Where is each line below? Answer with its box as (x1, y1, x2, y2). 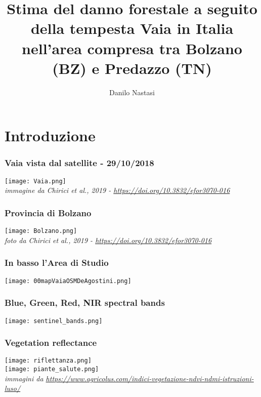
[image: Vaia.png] (5, 177, 66, 185)
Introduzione (5, 125, 96, 146)
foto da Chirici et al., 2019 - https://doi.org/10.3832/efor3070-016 (5, 234, 212, 245)
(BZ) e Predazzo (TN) (52, 57, 212, 78)
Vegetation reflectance (5, 336, 97, 349)
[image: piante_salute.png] (5, 366, 99, 373)
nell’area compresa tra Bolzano (22, 37, 242, 58)
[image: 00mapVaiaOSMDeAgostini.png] (5, 277, 132, 285)
